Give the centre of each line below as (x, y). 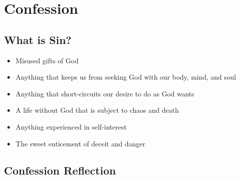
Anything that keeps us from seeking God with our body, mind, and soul (126, 77)
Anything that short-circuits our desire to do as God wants (105, 93)
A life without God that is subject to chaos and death (97, 110)
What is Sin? (38, 39)
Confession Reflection (60, 170)
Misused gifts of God (47, 60)
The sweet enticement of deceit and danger (80, 143)
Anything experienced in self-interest (71, 126)
